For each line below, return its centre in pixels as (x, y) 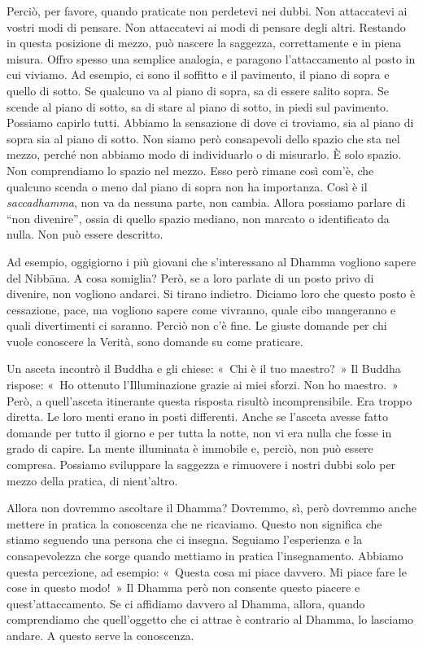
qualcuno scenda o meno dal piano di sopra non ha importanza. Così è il (187, 186)
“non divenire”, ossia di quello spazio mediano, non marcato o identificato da (198, 218)
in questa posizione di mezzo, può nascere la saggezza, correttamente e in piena (204, 43)
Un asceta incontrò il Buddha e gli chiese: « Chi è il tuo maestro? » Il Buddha (204, 368)
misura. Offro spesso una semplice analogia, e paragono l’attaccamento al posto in (211, 58)
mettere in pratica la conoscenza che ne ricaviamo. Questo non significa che (194, 523)
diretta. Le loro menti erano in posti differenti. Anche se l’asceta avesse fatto (197, 417)
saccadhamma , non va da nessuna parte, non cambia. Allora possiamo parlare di (206, 202)
